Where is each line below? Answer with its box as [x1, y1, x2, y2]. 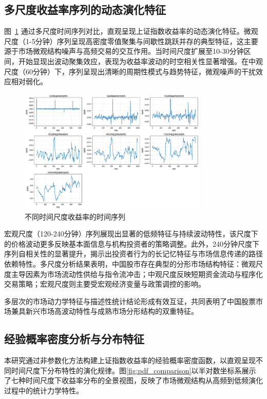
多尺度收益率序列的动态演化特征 [4, 2, 166, 17]
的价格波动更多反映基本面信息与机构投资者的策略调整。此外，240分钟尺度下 [4, 238, 259, 249]
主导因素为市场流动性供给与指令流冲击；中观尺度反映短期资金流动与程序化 [11, 268, 263, 279]
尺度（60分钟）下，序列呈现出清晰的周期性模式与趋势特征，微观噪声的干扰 [4, 66, 256, 76]
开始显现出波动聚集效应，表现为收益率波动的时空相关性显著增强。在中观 [18, 55, 263, 66]
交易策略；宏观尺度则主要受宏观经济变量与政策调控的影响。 [4, 278, 205, 289]
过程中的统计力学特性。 [4, 385, 83, 395]
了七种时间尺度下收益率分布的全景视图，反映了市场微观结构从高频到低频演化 [4, 375, 263, 386]
